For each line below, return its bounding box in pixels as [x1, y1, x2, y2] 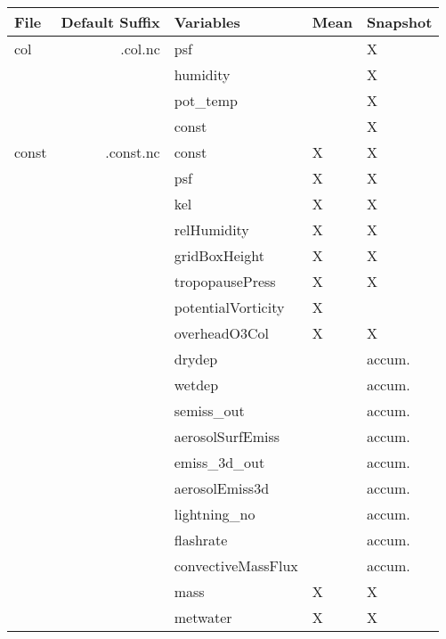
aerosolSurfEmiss [174, 426, 280, 446]
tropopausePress [174, 271, 276, 291]
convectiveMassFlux [174, 555, 298, 576]
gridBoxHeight [174, 245, 264, 266]
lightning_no [174, 504, 255, 524]
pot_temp [174, 90, 238, 111]
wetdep [174, 374, 219, 395]
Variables [174, 12, 240, 32]
